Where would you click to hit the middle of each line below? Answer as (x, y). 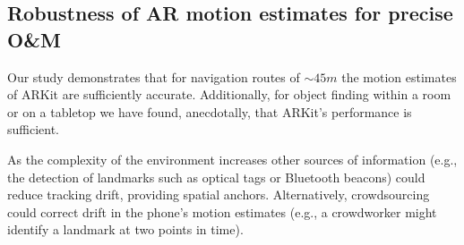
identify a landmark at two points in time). (125, 229)
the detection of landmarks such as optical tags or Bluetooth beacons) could (216, 177)
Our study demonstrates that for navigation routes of (154, 76)
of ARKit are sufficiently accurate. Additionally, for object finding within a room (229, 94)
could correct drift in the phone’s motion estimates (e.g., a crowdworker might (222, 211)
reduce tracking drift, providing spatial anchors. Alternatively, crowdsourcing (219, 194)
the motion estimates (399, 76)
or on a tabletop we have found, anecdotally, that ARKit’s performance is (210, 111)
